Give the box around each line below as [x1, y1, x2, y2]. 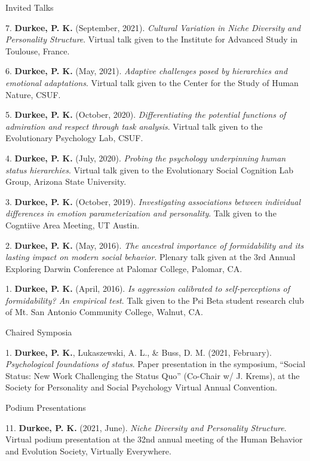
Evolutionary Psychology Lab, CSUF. [5, 132, 143, 144]
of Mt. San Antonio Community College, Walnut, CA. [5, 306, 203, 318]
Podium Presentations [5, 401, 86, 414]
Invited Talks [5, 1, 54, 13]
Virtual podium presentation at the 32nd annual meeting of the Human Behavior [5, 433, 303, 445]
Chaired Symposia [5, 326, 72, 338]
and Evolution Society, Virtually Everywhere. [5, 444, 171, 457]
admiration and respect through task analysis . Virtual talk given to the [5, 120, 263, 132]
